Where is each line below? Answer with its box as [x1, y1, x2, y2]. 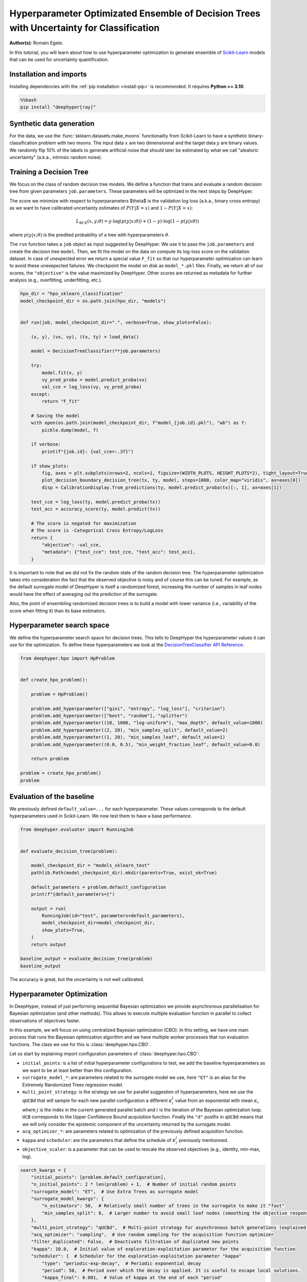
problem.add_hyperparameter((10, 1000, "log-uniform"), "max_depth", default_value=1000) [31, 720, 264, 726]
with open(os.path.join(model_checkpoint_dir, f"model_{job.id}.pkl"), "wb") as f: [31, 420, 247, 426]
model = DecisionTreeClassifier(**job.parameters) [31, 348, 161, 354]
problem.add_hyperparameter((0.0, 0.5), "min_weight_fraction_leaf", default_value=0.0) [31, 742, 260, 747]
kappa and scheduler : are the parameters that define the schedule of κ [22, 1137, 176, 1143]
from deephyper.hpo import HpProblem [20, 655, 115, 661]
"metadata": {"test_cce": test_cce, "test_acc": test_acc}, [41, 549, 196, 555]
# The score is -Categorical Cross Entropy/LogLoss [31, 528, 164, 533]
